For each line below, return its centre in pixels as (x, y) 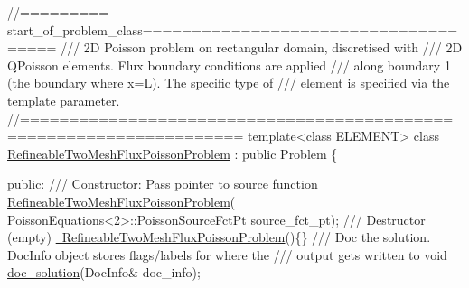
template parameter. (64, 100)
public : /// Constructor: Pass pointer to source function (163, 184)
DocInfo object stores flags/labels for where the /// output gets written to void (227, 254)
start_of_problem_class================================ (233, 29)
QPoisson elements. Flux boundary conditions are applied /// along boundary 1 (229, 65)
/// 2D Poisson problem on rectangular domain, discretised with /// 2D (262, 47)
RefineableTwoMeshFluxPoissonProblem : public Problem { (173, 153)
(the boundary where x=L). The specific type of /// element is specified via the (229, 83)
